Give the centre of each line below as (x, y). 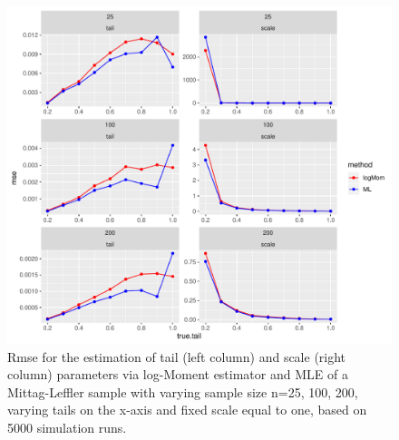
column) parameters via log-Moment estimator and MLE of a (178, 374)
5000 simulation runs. (67, 427)
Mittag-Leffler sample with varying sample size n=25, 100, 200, (183, 391)
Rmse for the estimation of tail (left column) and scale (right (177, 356)
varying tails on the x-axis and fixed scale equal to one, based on (187, 410)
